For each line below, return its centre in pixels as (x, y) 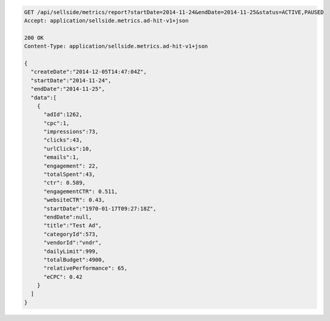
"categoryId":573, (71, 234)
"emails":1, (61, 157)
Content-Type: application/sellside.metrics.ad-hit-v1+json (116, 46)
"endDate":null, (68, 217)
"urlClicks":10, (68, 149)
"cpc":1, (57, 123)
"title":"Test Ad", (73, 225)
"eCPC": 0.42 (63, 277)
